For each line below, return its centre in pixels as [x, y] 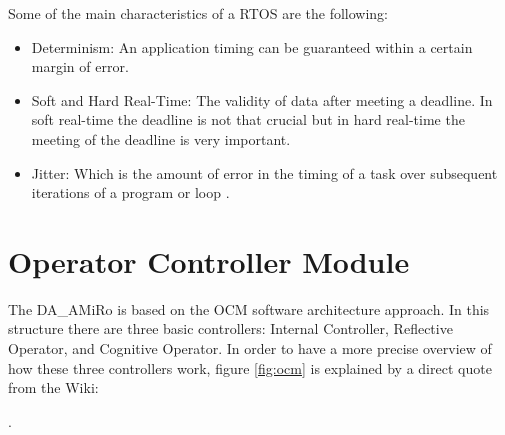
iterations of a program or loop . [130, 192]
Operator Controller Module [209, 260]
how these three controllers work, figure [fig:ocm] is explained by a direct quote [250, 367]
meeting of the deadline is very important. [161, 138]
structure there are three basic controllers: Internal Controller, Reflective [230, 328]
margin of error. [80, 66]
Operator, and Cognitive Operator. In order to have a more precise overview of [250, 348]
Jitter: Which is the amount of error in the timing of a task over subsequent [264, 172]
